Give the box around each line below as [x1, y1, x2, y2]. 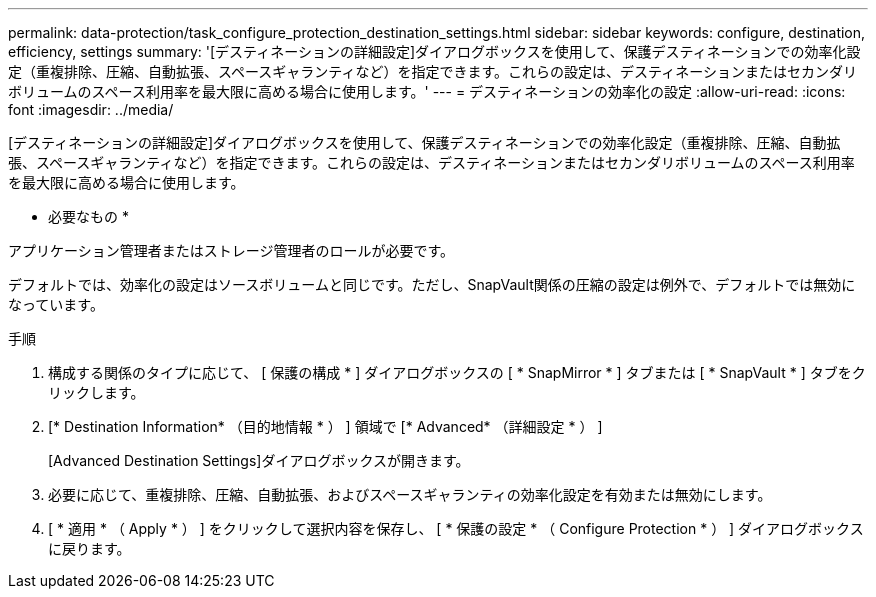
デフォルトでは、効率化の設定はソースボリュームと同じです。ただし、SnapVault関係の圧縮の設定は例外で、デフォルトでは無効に [8, 276, 856, 293]
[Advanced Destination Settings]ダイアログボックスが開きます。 [48, 452, 470, 469]
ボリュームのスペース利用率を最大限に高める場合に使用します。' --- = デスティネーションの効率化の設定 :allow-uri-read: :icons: [8, 83, 846, 100]
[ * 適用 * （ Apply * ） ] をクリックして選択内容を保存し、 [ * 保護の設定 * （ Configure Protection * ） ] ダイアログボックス [48, 520, 864, 537]
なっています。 [8, 296, 104, 313]
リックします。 [48, 384, 145, 401]
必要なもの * [48, 208, 129, 225]
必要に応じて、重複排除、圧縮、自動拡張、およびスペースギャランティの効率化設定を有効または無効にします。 [48, 486, 772, 503]
